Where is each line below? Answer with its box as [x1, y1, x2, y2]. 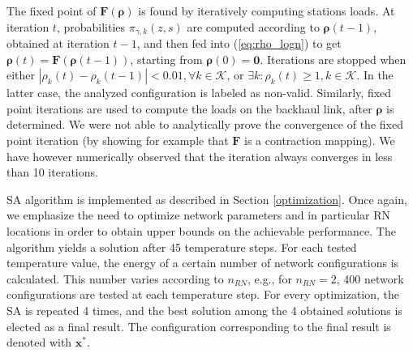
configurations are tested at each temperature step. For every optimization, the [6, 286, 400, 303]
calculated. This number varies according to [6, 270, 224, 287]
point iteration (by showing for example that [6, 132, 229, 149]
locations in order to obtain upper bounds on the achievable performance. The [6, 222, 396, 239]
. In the [356, 66, 394, 83]
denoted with [6, 334, 72, 351]
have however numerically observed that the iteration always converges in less [6, 147, 393, 164]
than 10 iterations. [6, 164, 98, 181]
